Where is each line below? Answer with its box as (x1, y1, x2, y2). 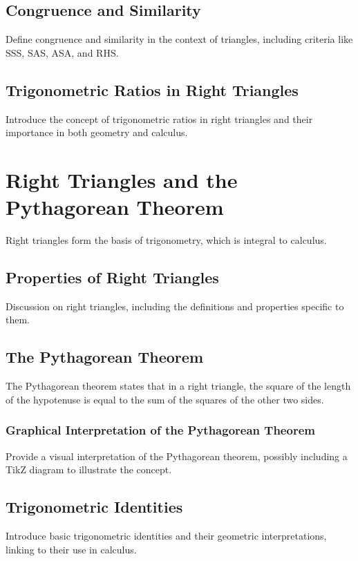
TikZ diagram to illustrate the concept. (6, 462, 172, 477)
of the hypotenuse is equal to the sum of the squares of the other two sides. (6, 392, 324, 406)
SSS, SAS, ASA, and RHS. (6, 45, 119, 59)
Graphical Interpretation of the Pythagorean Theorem (6, 421, 315, 439)
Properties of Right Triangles (6, 267, 219, 288)
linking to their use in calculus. (6, 542, 137, 556)
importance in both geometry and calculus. (6, 125, 188, 140)
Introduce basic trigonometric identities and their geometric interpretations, (6, 529, 327, 543)
